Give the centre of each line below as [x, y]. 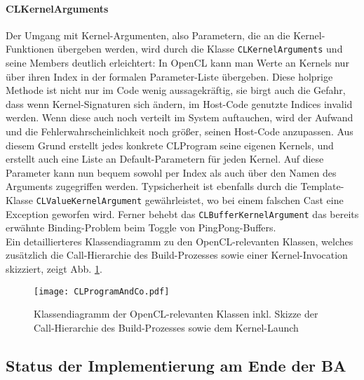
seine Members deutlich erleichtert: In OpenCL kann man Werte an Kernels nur [177, 63]
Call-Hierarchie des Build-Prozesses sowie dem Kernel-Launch [166, 327]
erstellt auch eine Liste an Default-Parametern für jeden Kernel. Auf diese [165, 159]
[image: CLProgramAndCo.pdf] [102, 291]
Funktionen [30, 49]
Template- [322, 186]
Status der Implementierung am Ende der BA [176, 365]
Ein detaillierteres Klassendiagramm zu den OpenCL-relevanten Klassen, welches [180, 241]
